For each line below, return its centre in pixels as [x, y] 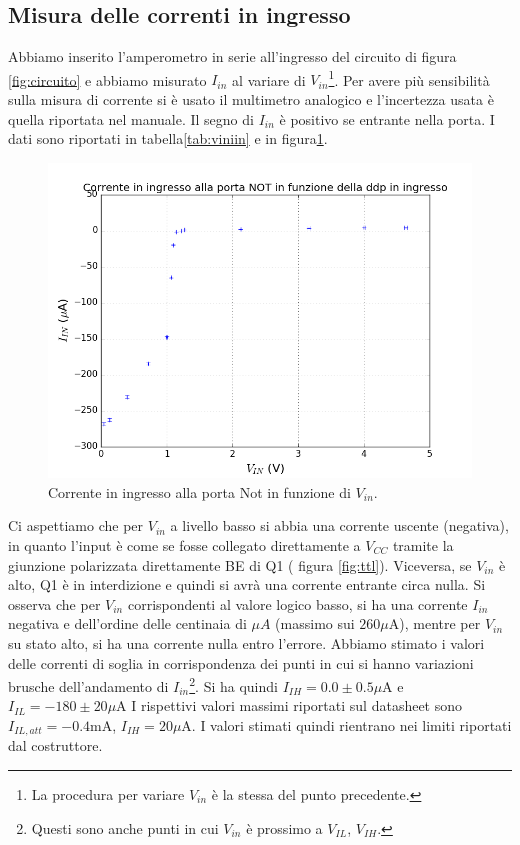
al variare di [269, 79]
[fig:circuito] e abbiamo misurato [107, 79]
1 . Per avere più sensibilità [409, 78]
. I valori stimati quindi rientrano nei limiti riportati [351, 724]
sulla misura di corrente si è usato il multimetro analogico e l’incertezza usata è [251, 99]
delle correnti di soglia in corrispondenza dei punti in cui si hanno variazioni [241, 662]
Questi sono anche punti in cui [125, 827]
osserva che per [54, 603]
